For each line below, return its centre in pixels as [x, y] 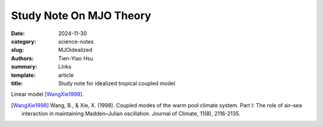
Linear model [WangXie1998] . [48, 94]
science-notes [76, 41]
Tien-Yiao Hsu [76, 58]
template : [23, 75]
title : [17, 83]
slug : [17, 50]
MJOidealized [75, 50]
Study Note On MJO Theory [81, 16]
